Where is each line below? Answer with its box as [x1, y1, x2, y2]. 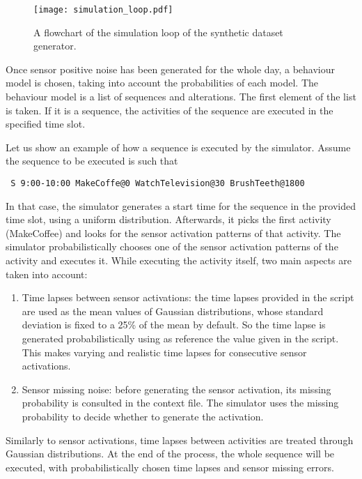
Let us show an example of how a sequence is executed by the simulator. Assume [6, 139, 351, 154]
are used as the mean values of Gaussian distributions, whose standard [22, 303, 324, 318]
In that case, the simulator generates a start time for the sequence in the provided [6, 198, 356, 213]
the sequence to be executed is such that [6, 153, 178, 168]
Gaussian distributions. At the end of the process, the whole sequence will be [6, 446, 335, 461]
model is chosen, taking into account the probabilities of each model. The [6, 75, 319, 90]
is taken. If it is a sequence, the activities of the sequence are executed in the [6, 102, 333, 117]
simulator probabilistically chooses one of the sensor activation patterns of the [6, 239, 338, 254]
